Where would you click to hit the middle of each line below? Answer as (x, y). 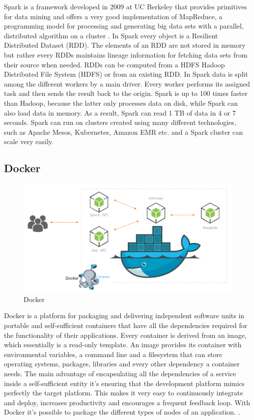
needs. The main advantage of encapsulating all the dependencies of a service (120, 373)
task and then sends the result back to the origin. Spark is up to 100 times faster (126, 93)
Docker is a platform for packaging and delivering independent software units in (124, 315)
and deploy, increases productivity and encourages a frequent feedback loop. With (127, 402)
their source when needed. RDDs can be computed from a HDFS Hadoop (114, 64)
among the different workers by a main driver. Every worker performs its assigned (127, 83)
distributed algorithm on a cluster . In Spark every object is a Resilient (111, 35)
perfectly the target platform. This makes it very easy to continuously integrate (124, 393)
